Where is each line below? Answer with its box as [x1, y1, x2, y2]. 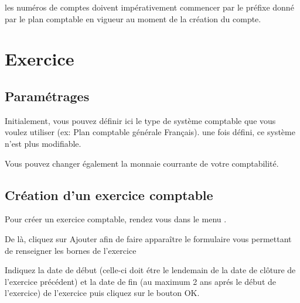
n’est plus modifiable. [5, 137, 81, 149]
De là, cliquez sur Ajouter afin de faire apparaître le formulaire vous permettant [5, 232, 292, 245]
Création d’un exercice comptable [5, 185, 213, 204]
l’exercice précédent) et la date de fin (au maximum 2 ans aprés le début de [5, 275, 276, 287]
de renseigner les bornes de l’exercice [5, 244, 137, 256]
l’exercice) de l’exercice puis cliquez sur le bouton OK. [5, 287, 200, 299]
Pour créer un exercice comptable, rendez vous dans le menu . [5, 213, 227, 225]
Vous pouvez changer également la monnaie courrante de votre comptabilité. [5, 157, 279, 169]
